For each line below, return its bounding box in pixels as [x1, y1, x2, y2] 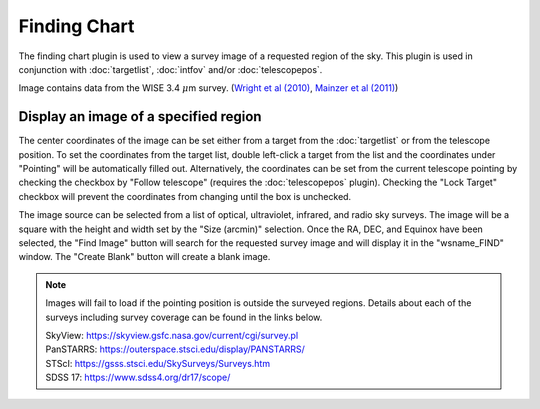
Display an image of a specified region [18, 108, 262, 125]
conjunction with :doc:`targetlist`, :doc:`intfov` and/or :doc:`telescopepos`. [18, 63, 323, 75]
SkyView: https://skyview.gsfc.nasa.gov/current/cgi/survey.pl [45, 329, 299, 341]
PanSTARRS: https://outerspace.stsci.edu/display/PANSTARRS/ [45, 343, 305, 355]
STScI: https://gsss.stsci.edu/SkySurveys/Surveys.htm [45, 357, 270, 369]
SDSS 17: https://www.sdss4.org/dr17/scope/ [45, 371, 231, 384]
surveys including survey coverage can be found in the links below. [45, 311, 323, 323]
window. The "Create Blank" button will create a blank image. [18, 251, 271, 263]
